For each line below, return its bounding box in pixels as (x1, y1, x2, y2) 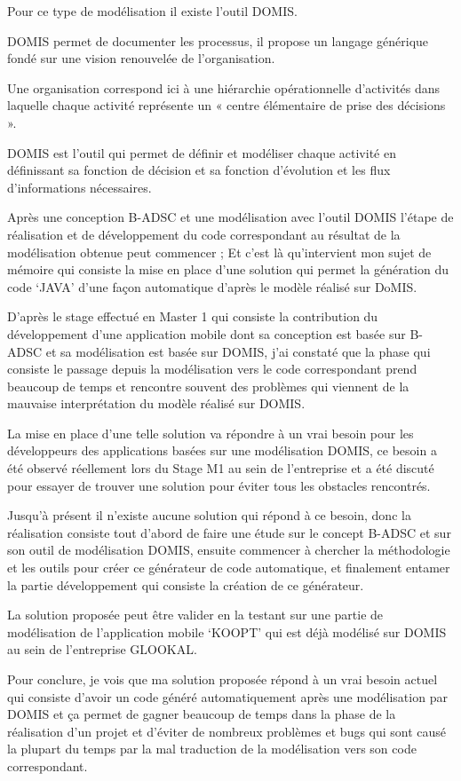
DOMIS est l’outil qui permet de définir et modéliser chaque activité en (7, 143, 396, 162)
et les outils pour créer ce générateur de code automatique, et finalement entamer (7, 558, 450, 577)
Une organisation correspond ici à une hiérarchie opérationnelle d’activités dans (7, 78, 441, 97)
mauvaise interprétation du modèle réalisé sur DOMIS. (7, 394, 306, 413)
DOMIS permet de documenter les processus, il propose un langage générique (7, 31, 429, 50)
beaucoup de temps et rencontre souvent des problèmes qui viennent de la (7, 376, 409, 395)
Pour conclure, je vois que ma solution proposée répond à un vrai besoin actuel (7, 670, 438, 688)
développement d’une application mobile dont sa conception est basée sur (7, 324, 406, 343)
